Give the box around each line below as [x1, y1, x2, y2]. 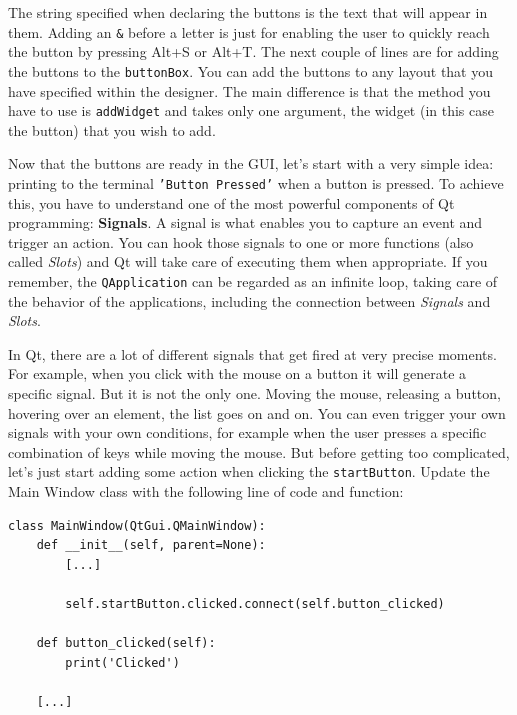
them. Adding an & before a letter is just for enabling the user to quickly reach [8, 21, 490, 42]
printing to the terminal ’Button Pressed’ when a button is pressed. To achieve [8, 172, 504, 193]
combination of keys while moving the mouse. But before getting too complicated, [8, 441, 510, 462]
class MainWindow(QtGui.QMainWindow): [8, 518, 266, 533]
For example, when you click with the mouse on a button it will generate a [8, 363, 467, 384]
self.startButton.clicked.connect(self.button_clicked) [65, 597, 445, 611]
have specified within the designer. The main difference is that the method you [8, 80, 491, 101]
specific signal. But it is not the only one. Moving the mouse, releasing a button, [8, 383, 501, 403]
